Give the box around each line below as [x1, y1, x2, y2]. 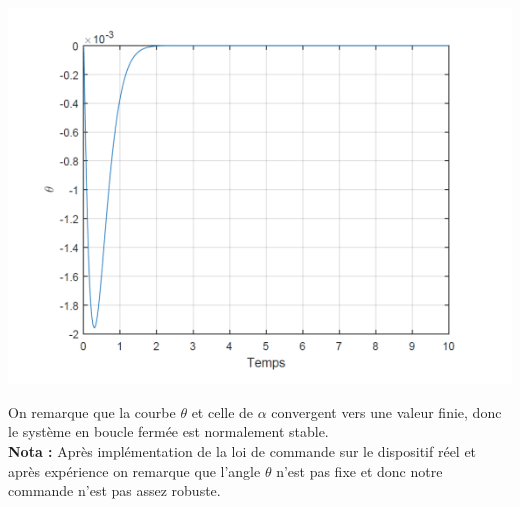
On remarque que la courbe [8, 401, 176, 422]
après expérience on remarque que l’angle [8, 460, 261, 481]
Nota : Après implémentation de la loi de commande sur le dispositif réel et [8, 441, 477, 462]
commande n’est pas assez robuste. [8, 480, 221, 501]
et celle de [191, 401, 254, 422]
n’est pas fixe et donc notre [276, 460, 443, 481]
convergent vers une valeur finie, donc [271, 401, 502, 422]
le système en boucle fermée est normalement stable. [8, 421, 329, 442]
